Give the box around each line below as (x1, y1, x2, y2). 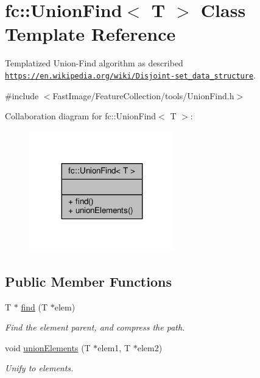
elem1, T (97, 341, 131, 354)
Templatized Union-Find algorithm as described (5, 57, 183, 69)
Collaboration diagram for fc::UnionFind (5, 110, 156, 122)
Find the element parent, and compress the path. (5, 321, 185, 334)
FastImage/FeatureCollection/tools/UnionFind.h (52, 89, 234, 102)
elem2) (137, 341, 163, 354)
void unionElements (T (5, 341, 91, 354)
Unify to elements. (5, 362, 74, 374)
